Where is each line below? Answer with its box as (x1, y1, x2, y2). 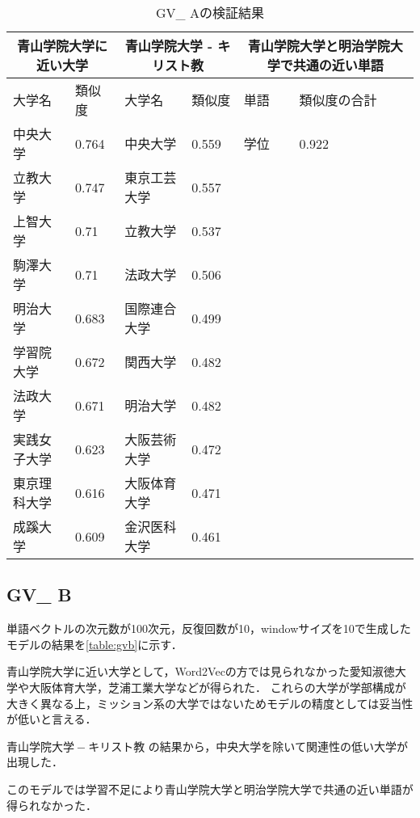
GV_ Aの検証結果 (156, 3, 264, 22)
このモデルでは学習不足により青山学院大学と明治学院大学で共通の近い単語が (6, 780, 414, 797)
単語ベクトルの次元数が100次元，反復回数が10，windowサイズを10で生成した (6, 620, 411, 637)
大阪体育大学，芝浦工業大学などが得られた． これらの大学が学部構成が (28, 678, 406, 695)
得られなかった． (6, 796, 97, 813)
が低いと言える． (6, 710, 97, 727)
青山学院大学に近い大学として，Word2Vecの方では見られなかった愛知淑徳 (6, 663, 395, 680)
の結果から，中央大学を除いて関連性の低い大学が (148, 737, 408, 754)
